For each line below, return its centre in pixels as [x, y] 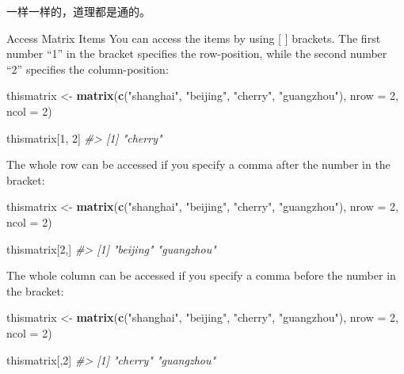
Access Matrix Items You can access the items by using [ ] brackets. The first [194, 38]
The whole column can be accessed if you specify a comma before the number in [201, 275]
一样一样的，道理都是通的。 [78, 11]
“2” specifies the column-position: [88, 69]
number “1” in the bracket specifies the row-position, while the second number [197, 53]
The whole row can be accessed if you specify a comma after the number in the [198, 164]
